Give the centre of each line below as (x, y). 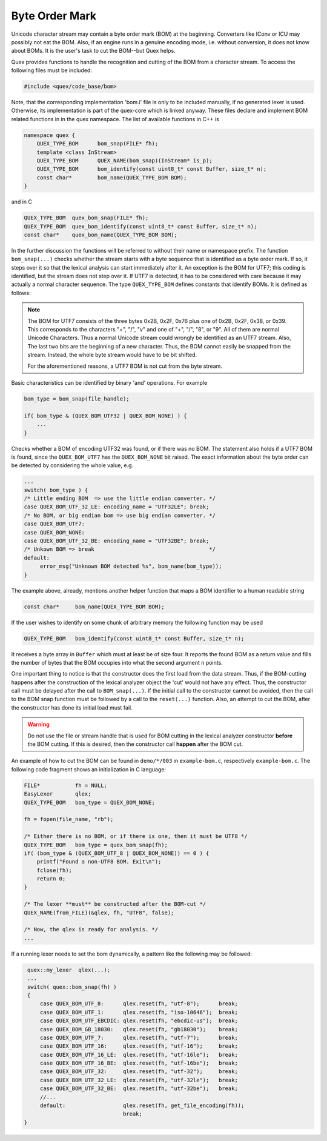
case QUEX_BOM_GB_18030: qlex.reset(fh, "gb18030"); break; (139, 1029)
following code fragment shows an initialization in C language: (89, 769)
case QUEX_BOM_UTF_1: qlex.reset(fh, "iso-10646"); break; (139, 1012)
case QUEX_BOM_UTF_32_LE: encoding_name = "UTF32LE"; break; (117, 507)
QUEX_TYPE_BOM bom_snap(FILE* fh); (97, 144)
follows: (21, 293)
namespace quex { (50, 135)
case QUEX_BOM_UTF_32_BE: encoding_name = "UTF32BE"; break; (117, 541)
